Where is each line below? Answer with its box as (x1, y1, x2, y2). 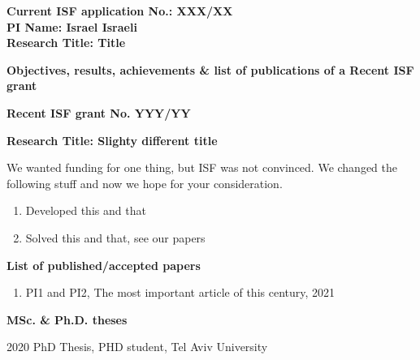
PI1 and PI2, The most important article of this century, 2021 (25, 284, 336, 301)
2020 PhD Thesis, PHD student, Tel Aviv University (6, 338, 268, 355)
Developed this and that (25, 202, 146, 219)
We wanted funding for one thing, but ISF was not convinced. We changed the (6, 159, 398, 176)
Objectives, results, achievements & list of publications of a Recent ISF (6, 61, 414, 78)
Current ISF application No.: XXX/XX (6, 2, 233, 19)
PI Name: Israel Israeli (6, 18, 137, 35)
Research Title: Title (6, 34, 126, 51)
